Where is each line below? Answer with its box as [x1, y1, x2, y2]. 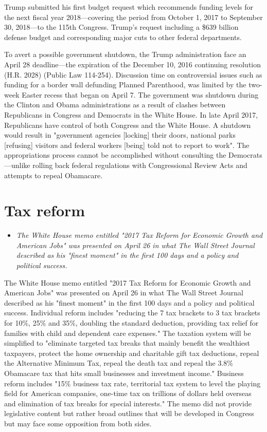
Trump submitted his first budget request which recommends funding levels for [4, 2, 254, 12]
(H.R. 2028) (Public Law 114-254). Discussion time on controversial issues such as [4, 69, 262, 80]
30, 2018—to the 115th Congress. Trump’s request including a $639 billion [4, 22, 239, 32]
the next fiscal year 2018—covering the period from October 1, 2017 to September [4, 11, 263, 22]
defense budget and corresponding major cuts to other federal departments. [4, 31, 242, 42]
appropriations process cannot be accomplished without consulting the [4, 149, 226, 160]
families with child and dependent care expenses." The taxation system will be [4, 327, 251, 338]
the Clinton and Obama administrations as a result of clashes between [4, 99, 226, 110]
